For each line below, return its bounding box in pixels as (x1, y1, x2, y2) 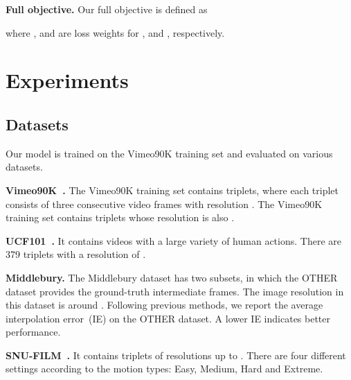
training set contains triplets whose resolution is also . (6, 210, 235, 225)
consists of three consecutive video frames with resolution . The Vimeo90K (6, 196, 323, 211)
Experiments (6, 66, 129, 94)
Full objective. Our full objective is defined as (6, 2, 208, 16)
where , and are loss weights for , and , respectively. (6, 25, 225, 40)
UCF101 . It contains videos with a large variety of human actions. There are (6, 233, 341, 248)
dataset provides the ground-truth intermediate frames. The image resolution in (6, 284, 344, 298)
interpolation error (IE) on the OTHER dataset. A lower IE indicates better (6, 311, 331, 325)
